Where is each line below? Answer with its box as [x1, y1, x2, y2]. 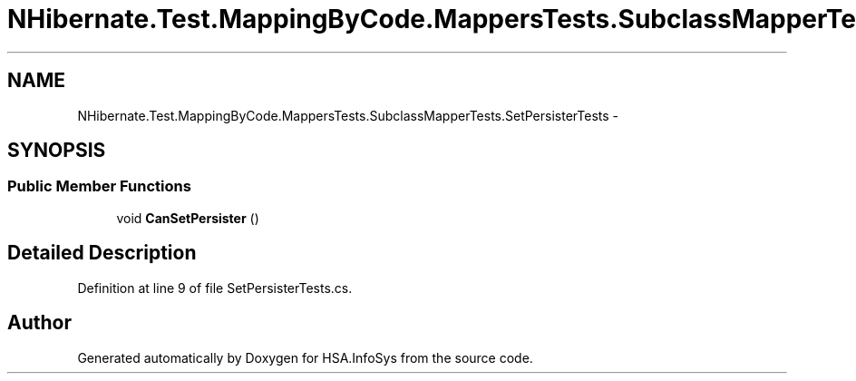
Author [7, 311, 72, 335]
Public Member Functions [7, 177, 191, 196]
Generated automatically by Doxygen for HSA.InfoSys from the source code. [77, 349, 533, 366]
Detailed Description [7, 241, 197, 265]
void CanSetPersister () [116, 210, 259, 226]
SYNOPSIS [7, 139, 106, 162]
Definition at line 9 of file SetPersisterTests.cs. [77, 279, 353, 296]
